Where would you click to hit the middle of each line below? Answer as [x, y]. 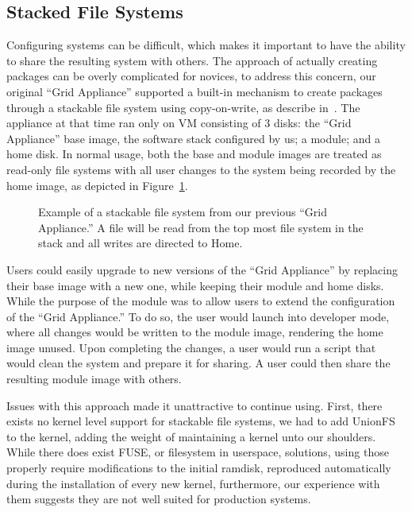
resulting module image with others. [94, 379]
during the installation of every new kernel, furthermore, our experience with [193, 483]
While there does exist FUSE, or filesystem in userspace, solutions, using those [198, 452]
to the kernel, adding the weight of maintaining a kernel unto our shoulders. [191, 436]
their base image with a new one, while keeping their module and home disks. [195, 285]
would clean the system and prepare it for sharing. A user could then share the [198, 363]
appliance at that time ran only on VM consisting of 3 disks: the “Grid [179, 123]
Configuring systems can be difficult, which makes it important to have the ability [206, 45]
